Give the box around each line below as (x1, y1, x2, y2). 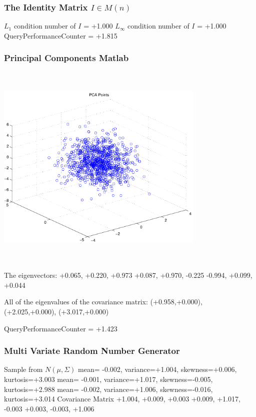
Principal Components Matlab (4, 52, 129, 64)
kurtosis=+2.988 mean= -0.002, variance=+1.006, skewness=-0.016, (4, 383, 213, 394)
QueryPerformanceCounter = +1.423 (4, 323, 117, 333)
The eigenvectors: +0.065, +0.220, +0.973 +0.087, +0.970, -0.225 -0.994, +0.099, (4, 270, 252, 280)
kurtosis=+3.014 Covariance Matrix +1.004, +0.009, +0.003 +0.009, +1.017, (4, 393, 240, 404)
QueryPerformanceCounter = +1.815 (4, 30, 117, 41)
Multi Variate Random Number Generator (4, 344, 180, 357)
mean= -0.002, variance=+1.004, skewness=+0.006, (78, 364, 237, 374)
